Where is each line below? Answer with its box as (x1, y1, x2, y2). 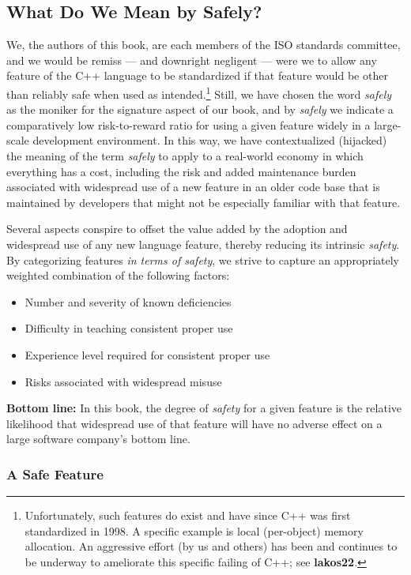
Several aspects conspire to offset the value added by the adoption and (6, 220, 348, 237)
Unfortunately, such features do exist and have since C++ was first (25, 507, 351, 524)
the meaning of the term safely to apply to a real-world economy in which (6, 148, 364, 164)
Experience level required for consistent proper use (25, 346, 270, 363)
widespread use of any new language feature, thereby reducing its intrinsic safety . (6, 235, 400, 252)
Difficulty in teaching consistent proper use (25, 320, 233, 336)
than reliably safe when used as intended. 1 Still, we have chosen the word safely (6, 83, 392, 102)
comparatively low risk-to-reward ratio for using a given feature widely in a (6, 116, 371, 133)
